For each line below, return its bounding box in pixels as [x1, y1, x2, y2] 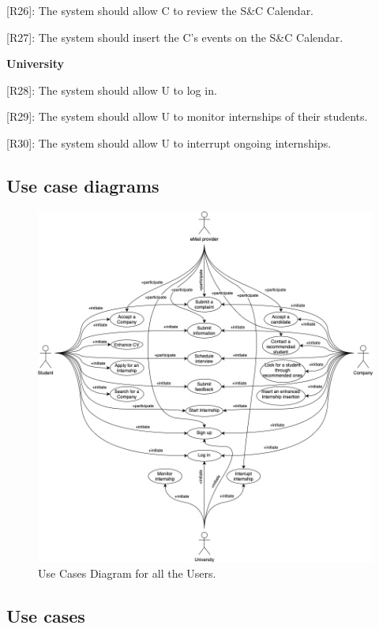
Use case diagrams [6, 173, 159, 197]
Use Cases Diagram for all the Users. [38, 565, 216, 582]
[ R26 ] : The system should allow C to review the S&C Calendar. [6, 2, 314, 18]
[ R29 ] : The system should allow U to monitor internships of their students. [6, 108, 368, 125]
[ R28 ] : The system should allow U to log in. [6, 81, 217, 98]
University [6, 55, 64, 72]
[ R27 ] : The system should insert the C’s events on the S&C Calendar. [6, 28, 343, 45]
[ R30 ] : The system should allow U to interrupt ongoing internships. [6, 134, 332, 151]
